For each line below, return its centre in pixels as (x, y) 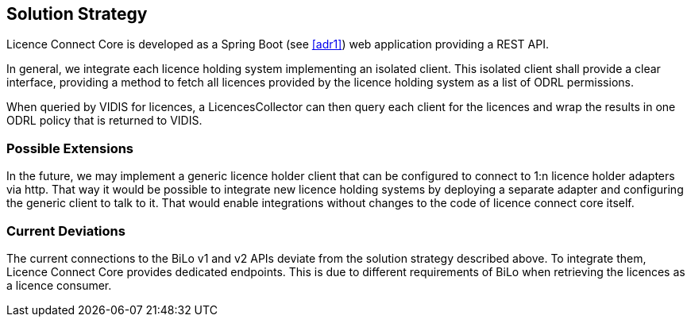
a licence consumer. (59, 285)
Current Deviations (66, 231)
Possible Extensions (70, 148)
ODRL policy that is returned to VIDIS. (104, 121)
